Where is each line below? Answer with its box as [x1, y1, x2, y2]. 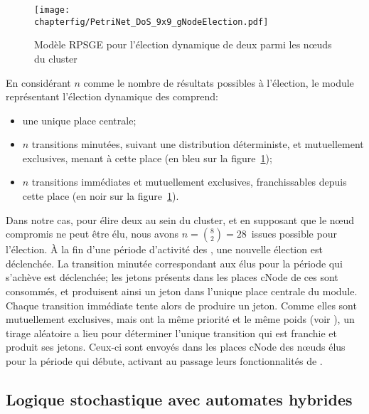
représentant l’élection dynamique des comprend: [6, 89, 218, 104]
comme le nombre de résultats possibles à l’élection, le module [83, 75, 354, 90]
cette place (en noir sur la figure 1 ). [22, 189, 179, 203]
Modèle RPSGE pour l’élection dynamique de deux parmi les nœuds [34, 37, 332, 52]
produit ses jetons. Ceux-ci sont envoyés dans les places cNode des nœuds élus [6, 339, 346, 354]
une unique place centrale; [22, 112, 137, 127]
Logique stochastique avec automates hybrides [6, 388, 353, 410]
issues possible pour [251, 226, 337, 241]
